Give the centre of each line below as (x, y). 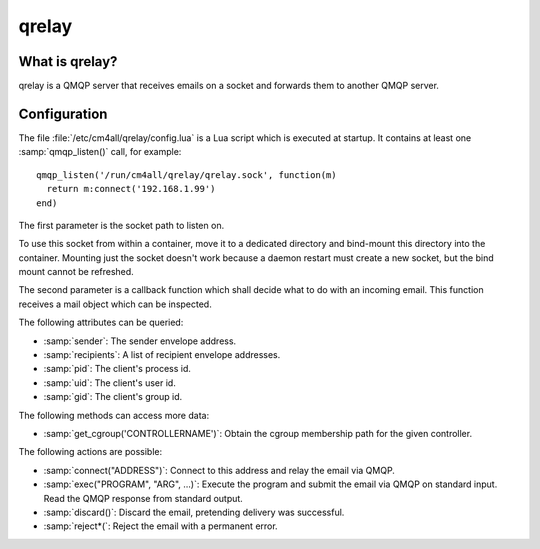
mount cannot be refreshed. (76, 272)
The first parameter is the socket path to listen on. (121, 225)
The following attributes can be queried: (101, 322)
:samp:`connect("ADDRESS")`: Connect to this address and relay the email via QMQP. (219, 470)
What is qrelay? (68, 61)
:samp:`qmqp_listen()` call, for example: (100, 152)
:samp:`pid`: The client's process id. (117, 369)
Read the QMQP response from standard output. (143, 498)
